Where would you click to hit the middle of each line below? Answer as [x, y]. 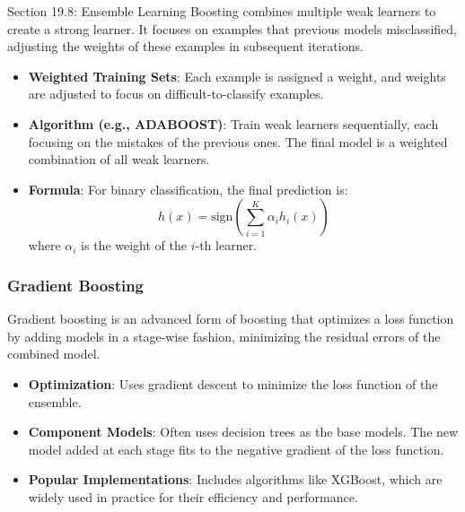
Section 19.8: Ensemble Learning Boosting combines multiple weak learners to [222, 11]
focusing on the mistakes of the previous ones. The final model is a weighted [238, 141]
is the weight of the [134, 245]
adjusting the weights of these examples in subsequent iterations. [185, 46]
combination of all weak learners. [119, 159]
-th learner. [226, 245]
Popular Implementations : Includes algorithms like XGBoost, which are [235, 479]
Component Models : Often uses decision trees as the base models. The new [243, 432]
